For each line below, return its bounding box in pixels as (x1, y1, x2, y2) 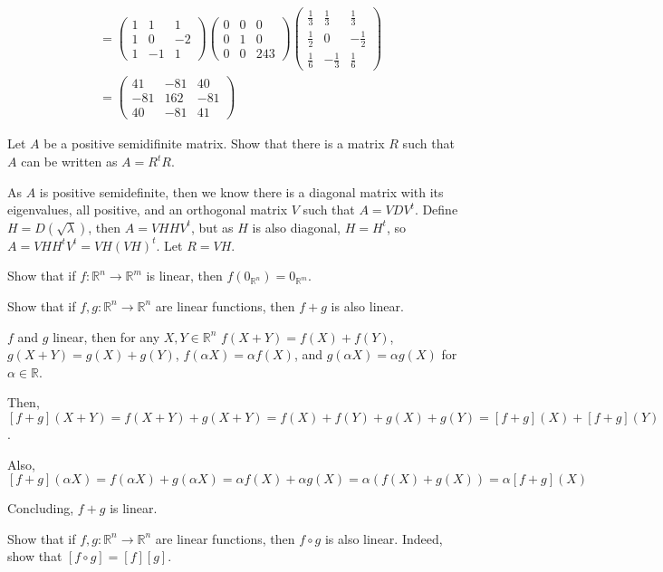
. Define (414, 200, 458, 219)
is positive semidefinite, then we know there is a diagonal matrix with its (39, 182, 444, 201)
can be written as (21, 152, 118, 170)
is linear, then (146, 266, 223, 285)
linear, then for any (53, 327, 160, 346)
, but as (190, 217, 234, 236)
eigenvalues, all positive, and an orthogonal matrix (7, 200, 288, 219)
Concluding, (7, 499, 74, 518)
